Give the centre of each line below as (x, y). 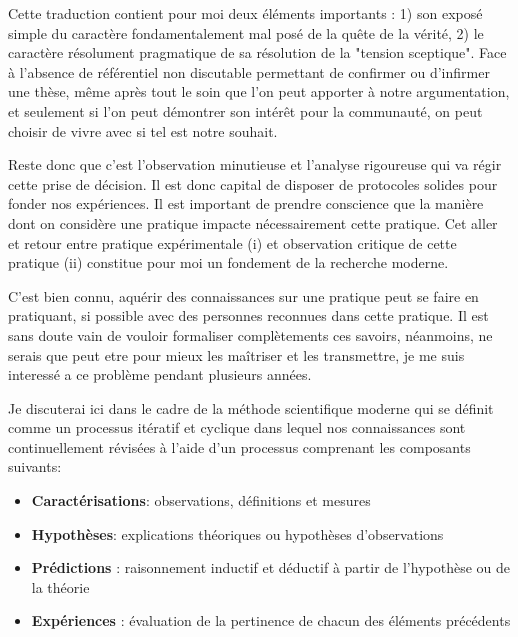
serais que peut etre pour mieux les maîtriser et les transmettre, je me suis (236, 354)
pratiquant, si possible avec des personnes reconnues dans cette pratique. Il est (248, 315)
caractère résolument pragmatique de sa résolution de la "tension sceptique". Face (257, 52)
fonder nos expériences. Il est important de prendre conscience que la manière (246, 203)
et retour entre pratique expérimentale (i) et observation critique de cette (232, 242)
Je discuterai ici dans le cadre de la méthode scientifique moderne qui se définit (251, 407)
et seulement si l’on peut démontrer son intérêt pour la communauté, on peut (245, 110)
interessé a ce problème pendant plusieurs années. (160, 374)
